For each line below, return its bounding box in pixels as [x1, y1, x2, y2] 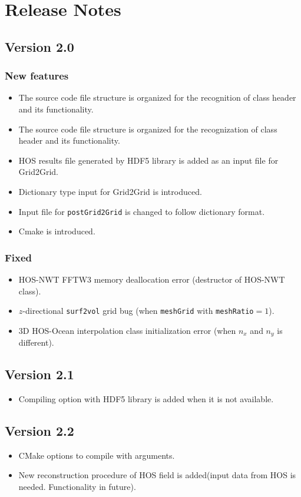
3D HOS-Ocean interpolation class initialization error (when [18, 324, 236, 336]
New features [5, 68, 69, 83]
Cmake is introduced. [18, 225, 95, 237]
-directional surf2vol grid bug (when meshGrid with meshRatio [22, 304, 254, 317]
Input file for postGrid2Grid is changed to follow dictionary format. [18, 205, 265, 217]
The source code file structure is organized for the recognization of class [18, 122, 277, 135]
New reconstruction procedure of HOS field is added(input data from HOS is [18, 469, 296, 481]
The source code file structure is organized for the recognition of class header [18, 91, 296, 104]
